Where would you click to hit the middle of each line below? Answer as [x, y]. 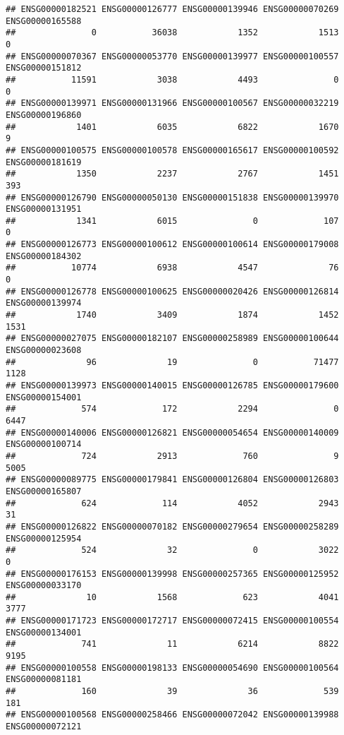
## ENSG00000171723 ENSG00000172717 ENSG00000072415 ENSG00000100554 [172, 621]
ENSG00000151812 [44, 68]
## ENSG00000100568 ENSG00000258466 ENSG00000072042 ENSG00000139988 [172, 715]
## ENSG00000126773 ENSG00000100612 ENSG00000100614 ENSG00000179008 [172, 245]
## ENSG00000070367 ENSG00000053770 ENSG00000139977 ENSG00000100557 [172, 56]
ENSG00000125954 [44, 538]
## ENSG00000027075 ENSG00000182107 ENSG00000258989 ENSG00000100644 [172, 339]
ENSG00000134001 [44, 632]
